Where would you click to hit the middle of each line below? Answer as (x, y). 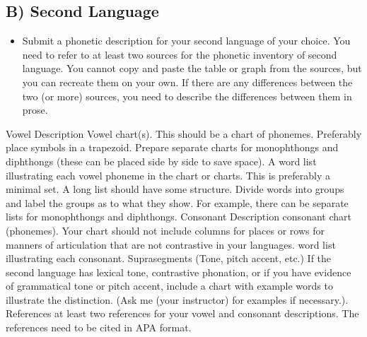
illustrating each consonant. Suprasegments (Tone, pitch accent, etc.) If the (169, 258)
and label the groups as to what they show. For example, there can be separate (177, 202)
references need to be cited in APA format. (99, 327)
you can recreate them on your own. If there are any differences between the (187, 82)
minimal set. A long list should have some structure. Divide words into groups (175, 189)
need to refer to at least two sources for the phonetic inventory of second (180, 54)
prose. (35, 110)
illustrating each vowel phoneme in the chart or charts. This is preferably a (168, 175)
